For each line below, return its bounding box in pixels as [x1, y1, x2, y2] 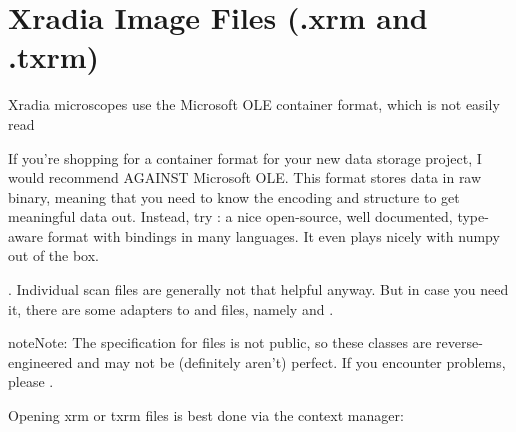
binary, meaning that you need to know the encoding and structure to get [8, 186, 460, 207]
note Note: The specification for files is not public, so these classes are [8, 332, 432, 353]
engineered [8, 351, 73, 372]
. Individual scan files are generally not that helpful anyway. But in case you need [8, 279, 509, 300]
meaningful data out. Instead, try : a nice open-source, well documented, [8, 206, 453, 227]
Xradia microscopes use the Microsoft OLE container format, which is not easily [8, 94, 500, 115]
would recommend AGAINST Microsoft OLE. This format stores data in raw [8, 167, 482, 188]
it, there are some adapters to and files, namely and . [8, 298, 334, 319]
